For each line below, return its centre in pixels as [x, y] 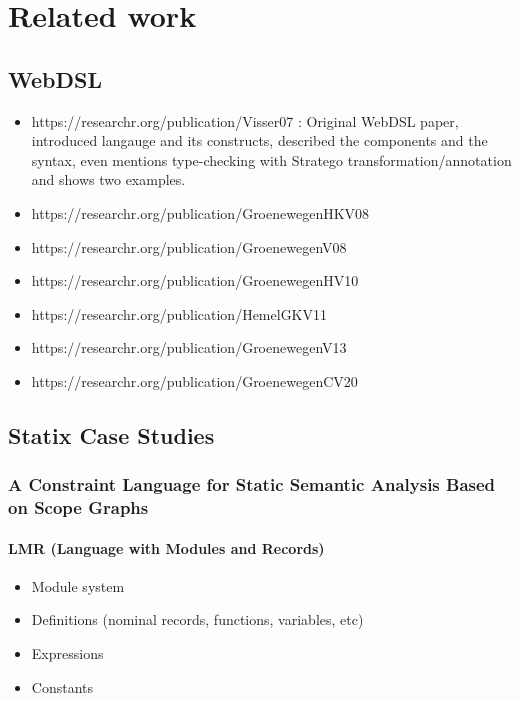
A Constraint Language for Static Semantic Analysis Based [252, 484]
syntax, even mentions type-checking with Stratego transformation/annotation [271, 159]
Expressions [67, 653]
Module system [78, 585]
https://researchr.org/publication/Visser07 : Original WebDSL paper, [245, 120]
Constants [62, 686]
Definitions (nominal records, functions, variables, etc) [197, 619]
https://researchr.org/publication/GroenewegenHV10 [195, 280]
